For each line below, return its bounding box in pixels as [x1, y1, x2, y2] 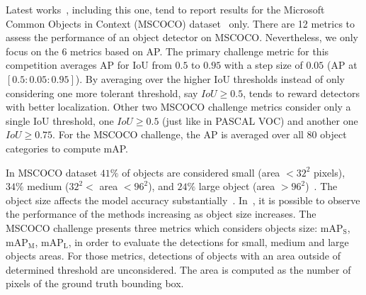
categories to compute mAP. [6, 140, 128, 155]
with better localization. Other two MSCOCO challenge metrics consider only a [6, 99, 351, 114]
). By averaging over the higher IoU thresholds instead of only [75, 71, 345, 86]
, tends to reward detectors [243, 85, 360, 100]
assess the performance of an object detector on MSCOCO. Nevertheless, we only [6, 30, 358, 45]
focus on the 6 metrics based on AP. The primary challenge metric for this [6, 43, 329, 58]
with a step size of [224, 57, 303, 72]
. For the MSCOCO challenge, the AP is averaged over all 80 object [52, 127, 347, 142]
